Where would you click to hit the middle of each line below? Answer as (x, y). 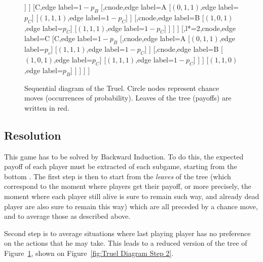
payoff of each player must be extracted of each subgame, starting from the (121, 166)
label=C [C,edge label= (61, 38)
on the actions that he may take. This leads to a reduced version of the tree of (126, 243)
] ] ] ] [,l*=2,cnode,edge (200, 28)
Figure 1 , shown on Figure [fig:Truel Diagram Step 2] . (89, 253)
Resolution (33, 135)
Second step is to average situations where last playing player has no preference (127, 233)
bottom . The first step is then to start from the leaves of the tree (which (118, 176)
